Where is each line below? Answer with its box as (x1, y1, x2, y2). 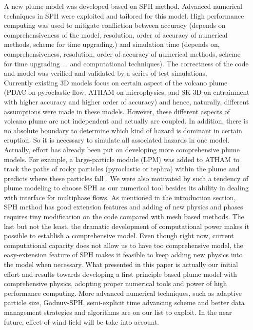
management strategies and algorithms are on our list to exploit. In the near (4, 307, 232, 317)
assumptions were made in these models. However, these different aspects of (4, 106, 230, 116)
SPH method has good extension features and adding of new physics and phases (4, 202, 243, 212)
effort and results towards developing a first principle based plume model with (4, 268, 237, 279)
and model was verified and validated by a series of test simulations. (4, 68, 208, 78)
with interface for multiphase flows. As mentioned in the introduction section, (4, 192, 236, 202)
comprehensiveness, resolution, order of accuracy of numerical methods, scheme (4, 48, 241, 59)
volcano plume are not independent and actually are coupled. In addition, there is (4, 116, 249, 126)
